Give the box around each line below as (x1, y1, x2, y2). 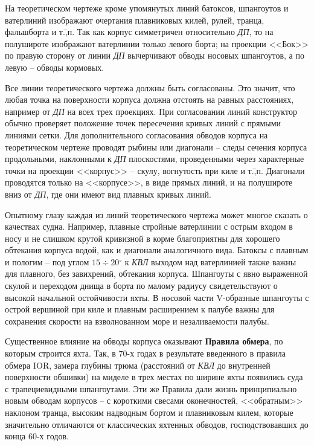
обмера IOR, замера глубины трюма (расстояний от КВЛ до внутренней (5, 358, 271, 371)
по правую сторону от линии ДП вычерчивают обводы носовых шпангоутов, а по (5, 49, 304, 62)
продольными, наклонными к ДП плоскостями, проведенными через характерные (5, 152, 304, 165)
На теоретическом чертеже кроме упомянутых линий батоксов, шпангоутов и (5, 2, 289, 14)
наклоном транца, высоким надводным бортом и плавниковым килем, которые (5, 406, 293, 418)
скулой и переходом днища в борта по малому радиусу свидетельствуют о (5, 279, 278, 292)
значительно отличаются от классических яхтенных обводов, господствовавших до (5, 418, 309, 430)
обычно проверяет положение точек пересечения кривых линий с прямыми (5, 117, 281, 129)
